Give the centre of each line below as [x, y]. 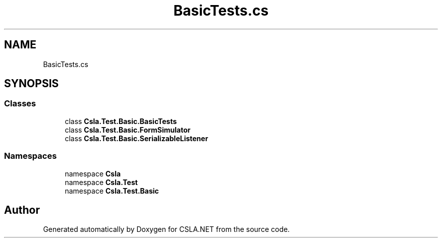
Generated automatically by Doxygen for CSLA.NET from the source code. [167, 229]
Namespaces [31, 156]
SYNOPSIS [32, 84]
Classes [20, 104]
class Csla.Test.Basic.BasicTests [121, 121]
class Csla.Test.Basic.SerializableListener [136, 138]
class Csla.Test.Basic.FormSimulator [128, 130]
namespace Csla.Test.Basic [112, 191]
